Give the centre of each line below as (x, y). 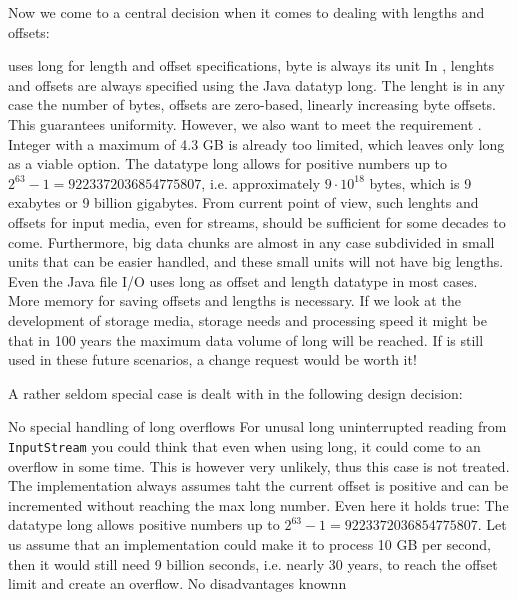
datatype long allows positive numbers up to (144, 524)
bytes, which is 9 (420, 182)
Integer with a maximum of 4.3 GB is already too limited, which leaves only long (256, 143)
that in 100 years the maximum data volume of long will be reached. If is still (246, 339)
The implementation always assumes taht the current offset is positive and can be (258, 485)
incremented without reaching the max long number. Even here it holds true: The (258, 504)
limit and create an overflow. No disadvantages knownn (177, 583)
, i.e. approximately (261, 182)
